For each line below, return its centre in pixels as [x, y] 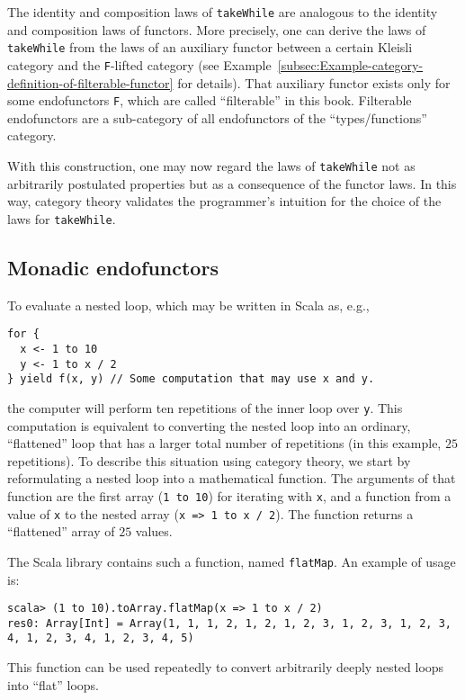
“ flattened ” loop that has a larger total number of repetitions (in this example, [224, 443]
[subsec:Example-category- [350, 64]
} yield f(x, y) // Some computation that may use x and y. [191, 379]
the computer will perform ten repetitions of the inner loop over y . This [205, 407]
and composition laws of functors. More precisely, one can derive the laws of [217, 29]
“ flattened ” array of [61, 531]
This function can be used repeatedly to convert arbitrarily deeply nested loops [226, 667]
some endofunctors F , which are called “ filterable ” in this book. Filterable [210, 100]
